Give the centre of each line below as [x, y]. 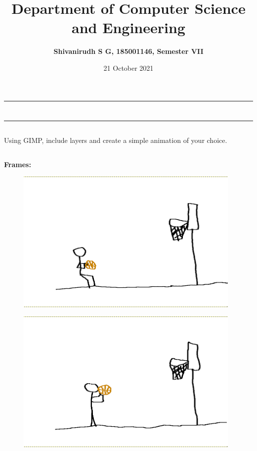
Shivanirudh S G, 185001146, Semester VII [128, 51]
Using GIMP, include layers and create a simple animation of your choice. [116, 140]
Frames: [18, 164]
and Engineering [128, 27]
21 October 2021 [128, 68]
